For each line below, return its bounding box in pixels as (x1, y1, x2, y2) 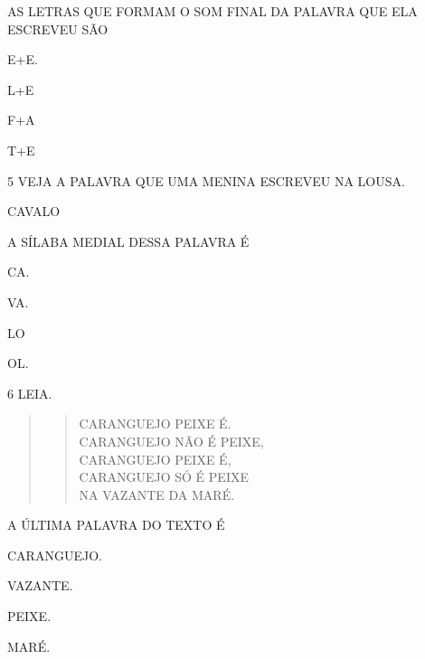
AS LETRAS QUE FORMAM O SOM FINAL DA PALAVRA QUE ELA (7, 2, 418, 20)
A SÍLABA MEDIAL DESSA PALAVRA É (7, 231, 250, 250)
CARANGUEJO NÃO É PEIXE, (79, 431, 264, 450)
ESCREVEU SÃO (7, 19, 109, 38)
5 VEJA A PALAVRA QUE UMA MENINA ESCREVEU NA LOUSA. (7, 171, 405, 190)
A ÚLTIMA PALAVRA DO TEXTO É (7, 515, 225, 534)
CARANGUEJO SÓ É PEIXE (79, 467, 249, 486)
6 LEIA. (7, 383, 52, 402)
